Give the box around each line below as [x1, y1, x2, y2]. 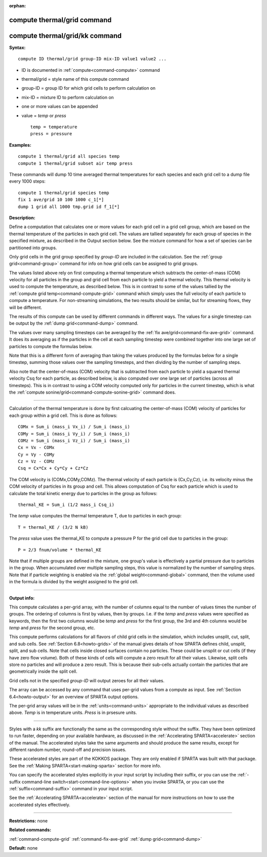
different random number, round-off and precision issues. [9, 747, 127, 753]
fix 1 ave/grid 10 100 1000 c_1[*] [18, 197, 104, 202]
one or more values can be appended [21, 103, 98, 109]
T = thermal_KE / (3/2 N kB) [18, 524, 89, 530]
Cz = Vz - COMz [18, 458, 55, 464]
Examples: [9, 142, 32, 148]
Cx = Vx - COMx [18, 445, 55, 451]
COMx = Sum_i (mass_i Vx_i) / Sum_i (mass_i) [18, 424, 131, 430]
